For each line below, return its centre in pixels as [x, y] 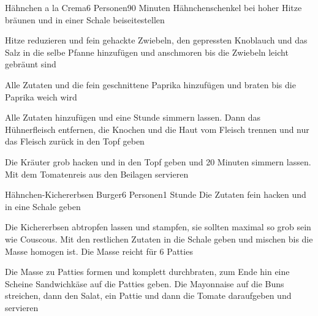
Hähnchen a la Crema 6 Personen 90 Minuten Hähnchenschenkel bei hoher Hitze [153, 7]
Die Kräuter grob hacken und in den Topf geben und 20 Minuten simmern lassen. [158, 161]
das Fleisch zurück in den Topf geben [75, 141]
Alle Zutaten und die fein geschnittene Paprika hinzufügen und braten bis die [150, 84]
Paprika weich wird [41, 96]
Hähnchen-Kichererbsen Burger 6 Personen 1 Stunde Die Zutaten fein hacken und [156, 194]
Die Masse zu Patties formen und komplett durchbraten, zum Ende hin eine [147, 272]
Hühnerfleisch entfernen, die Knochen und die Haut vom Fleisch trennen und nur [157, 129]
